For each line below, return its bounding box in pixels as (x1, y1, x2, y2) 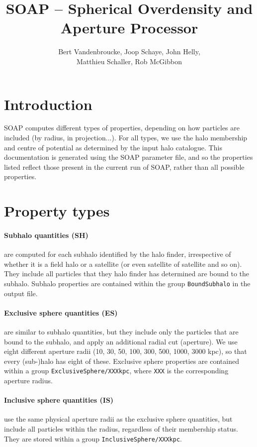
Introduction (4, 94, 92, 114)
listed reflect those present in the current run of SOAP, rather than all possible (4, 161, 245, 172)
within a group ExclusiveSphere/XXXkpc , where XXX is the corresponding (4, 365, 229, 376)
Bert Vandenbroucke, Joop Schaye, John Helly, (58, 46, 200, 57)
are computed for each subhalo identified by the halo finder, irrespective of (4, 249, 231, 259)
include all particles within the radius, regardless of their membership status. (4, 424, 238, 434)
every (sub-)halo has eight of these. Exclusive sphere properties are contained (4, 355, 239, 366)
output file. (4, 288, 38, 298)
